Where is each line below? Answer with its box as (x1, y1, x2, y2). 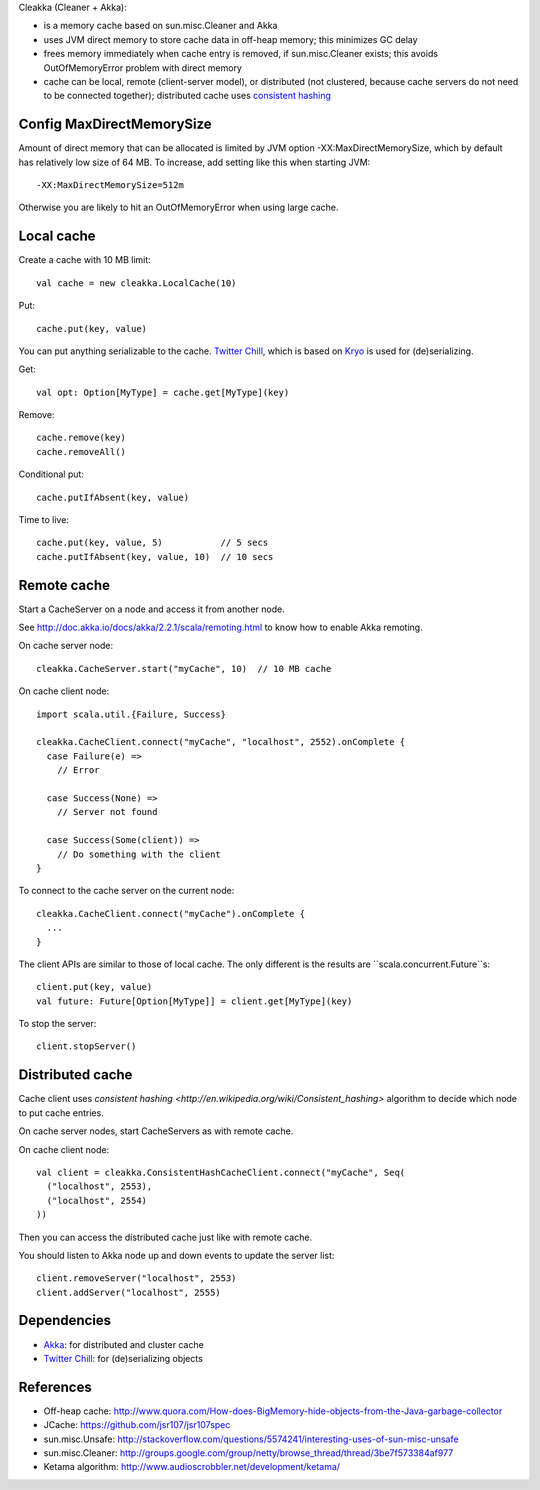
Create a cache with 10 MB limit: (18, 254, 152, 266)
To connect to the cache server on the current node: (18, 885, 235, 897)
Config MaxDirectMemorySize (18, 116, 212, 133)
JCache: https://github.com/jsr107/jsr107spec (43, 1419, 231, 1431)
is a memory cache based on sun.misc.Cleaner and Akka (43, 20, 278, 32)
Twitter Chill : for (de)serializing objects (43, 1352, 204, 1364)
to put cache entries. (18, 1106, 104, 1119)
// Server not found (56, 806, 158, 818)
